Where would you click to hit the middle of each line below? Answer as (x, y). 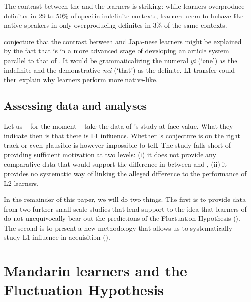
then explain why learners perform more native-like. (81, 79)
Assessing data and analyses (76, 106)
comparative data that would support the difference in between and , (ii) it (115, 164)
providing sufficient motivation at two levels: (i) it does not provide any (110, 154)
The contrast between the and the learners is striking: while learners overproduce (124, 6)
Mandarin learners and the (95, 271)
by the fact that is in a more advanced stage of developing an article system (117, 51)
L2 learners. (21, 183)
